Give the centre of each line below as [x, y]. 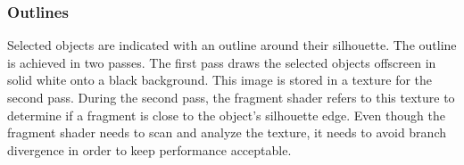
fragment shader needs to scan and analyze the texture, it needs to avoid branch [227, 132]
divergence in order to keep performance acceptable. [149, 149]
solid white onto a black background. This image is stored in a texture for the [220, 80]
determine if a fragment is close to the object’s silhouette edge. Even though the [226, 115]
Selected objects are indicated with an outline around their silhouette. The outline [232, 45]
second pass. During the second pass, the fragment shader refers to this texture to [231, 97]
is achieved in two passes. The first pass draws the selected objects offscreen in [222, 62]
